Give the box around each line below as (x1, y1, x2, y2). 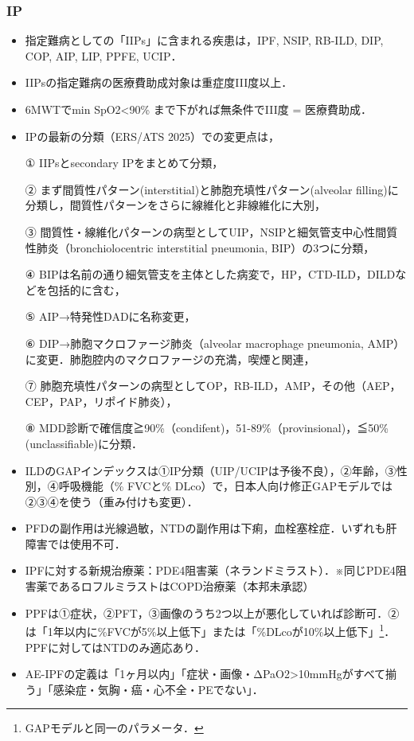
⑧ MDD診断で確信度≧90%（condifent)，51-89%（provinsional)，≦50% (25, 419, 389, 436)
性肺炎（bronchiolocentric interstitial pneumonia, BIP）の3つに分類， (25, 239, 375, 255)
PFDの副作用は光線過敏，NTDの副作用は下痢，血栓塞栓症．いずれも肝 (25, 520, 397, 536)
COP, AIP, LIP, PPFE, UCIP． (25, 47, 182, 64)
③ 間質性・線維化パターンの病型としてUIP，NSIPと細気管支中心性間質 (25, 223, 398, 240)
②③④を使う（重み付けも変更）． (25, 493, 198, 509)
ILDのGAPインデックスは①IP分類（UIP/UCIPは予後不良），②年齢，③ (25, 462, 396, 478)
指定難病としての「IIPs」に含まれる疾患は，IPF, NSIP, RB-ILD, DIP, (25, 32, 384, 49)
